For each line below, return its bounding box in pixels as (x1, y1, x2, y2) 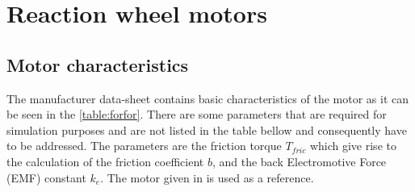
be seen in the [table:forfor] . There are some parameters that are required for (6, 106, 387, 123)
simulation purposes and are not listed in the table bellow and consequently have (6, 121, 407, 138)
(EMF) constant (6, 169, 86, 186)
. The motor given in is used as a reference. (100, 169, 314, 186)
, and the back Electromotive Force (212, 152, 387, 169)
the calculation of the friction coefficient (6, 152, 204, 169)
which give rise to (309, 137, 396, 154)
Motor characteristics (6, 52, 189, 77)
